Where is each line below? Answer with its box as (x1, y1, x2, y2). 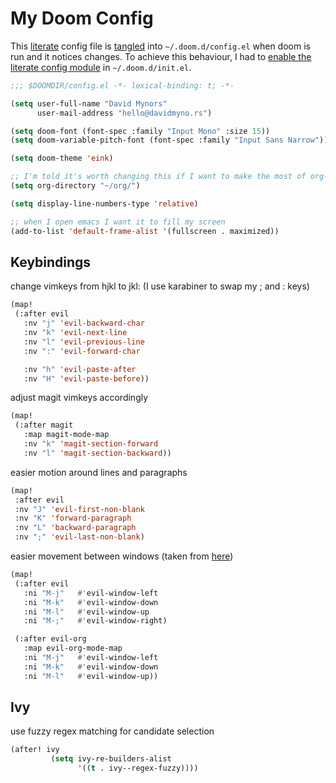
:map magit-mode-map (23, 430, 110, 440)
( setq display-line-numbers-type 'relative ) (10, 198, 199, 209)
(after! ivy (10, 745, 60, 755)
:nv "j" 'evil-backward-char (23, 318, 145, 329)
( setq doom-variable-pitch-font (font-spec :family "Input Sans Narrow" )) (10, 135, 329, 146)
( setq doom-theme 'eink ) (10, 153, 114, 164)
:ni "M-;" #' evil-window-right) (23, 616, 168, 626)
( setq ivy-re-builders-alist (50, 754, 172, 764)
